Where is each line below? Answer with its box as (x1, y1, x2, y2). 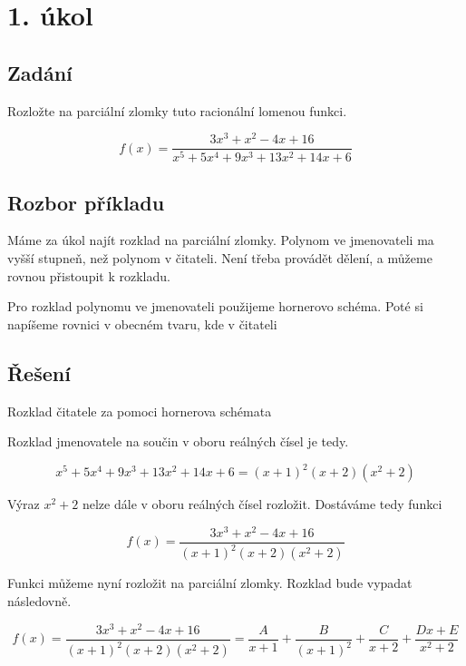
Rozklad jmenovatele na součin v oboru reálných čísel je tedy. (7, 432, 349, 451)
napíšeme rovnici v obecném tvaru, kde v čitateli (7, 314, 277, 333)
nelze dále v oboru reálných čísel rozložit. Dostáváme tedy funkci (82, 495, 442, 514)
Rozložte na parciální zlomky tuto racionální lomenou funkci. (7, 101, 347, 120)
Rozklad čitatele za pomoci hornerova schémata (7, 401, 272, 420)
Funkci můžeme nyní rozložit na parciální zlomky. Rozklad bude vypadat (7, 573, 413, 593)
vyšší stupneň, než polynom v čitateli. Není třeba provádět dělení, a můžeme (7, 248, 432, 267)
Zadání (7, 58, 73, 86)
